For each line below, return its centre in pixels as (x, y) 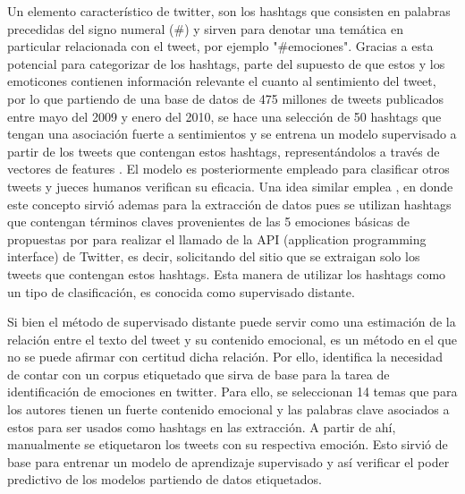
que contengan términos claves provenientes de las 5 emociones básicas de (209, 221)
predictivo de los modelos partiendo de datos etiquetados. (165, 479)
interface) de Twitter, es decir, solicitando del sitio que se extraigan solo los (214, 256)
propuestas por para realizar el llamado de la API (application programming (217, 238)
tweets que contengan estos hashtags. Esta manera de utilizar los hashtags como (227, 273)
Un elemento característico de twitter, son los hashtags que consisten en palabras (229, 11)
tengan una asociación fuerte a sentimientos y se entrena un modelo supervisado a (232, 134)
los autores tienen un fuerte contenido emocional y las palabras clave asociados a (228, 409)
